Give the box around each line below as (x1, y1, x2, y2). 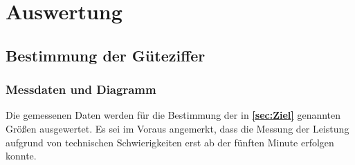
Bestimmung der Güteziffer (6, 44, 206, 66)
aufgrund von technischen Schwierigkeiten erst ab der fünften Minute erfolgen (6, 135, 334, 149)
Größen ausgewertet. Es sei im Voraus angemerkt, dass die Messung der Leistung (6, 121, 349, 135)
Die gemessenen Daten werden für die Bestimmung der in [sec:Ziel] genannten (6, 108, 341, 122)
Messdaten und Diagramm (6, 81, 156, 98)
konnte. (6, 148, 37, 163)
